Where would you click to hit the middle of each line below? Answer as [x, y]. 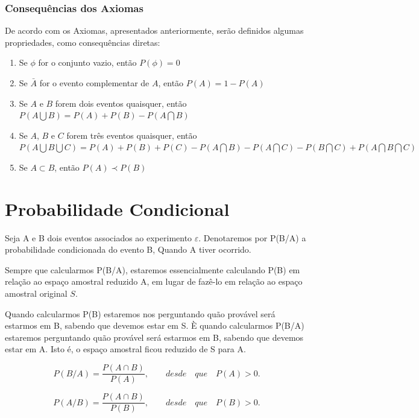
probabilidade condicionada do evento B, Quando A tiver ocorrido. [128, 249]
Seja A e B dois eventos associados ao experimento [99, 237]
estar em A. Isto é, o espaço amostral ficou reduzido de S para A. [125, 349]
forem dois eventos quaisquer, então [121, 103]
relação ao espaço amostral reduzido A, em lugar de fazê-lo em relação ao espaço [154, 281]
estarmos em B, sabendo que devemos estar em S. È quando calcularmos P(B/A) [155, 325]
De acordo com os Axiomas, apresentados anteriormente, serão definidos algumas [154, 30]
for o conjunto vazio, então [87, 62]
